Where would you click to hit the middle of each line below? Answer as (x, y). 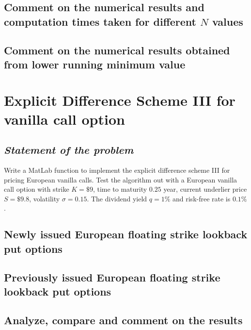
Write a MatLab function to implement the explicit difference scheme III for (117, 170)
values (227, 21)
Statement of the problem (69, 150)
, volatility (45, 198)
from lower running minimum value (95, 64)
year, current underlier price (205, 189)
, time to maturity (120, 189)
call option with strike (37, 189)
